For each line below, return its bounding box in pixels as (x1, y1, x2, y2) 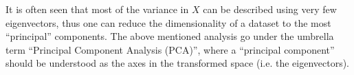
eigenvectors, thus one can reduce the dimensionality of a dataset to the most (5, 15, 331, 30)
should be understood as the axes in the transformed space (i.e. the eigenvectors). (5, 56, 350, 70)
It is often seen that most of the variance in (5, 2, 189, 16)
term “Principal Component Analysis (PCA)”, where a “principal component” (5, 42, 335, 56)
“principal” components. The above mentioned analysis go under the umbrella (5, 29, 334, 43)
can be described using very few (203, 2, 337, 16)
